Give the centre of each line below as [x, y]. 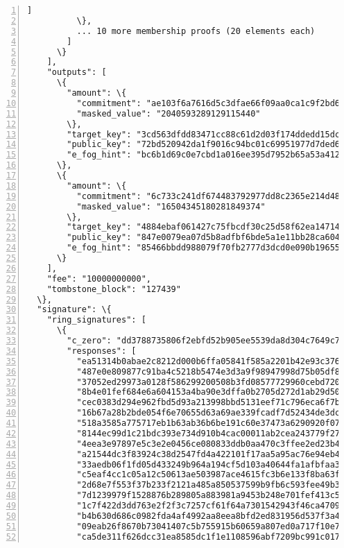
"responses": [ [102, 351]
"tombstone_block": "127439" [114, 289]
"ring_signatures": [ [96, 320]
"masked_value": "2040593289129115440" [169, 113]
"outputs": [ [77, 72]
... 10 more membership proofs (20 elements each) [196, 31]
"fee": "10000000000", [99, 279]
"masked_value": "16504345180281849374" [171, 206]
